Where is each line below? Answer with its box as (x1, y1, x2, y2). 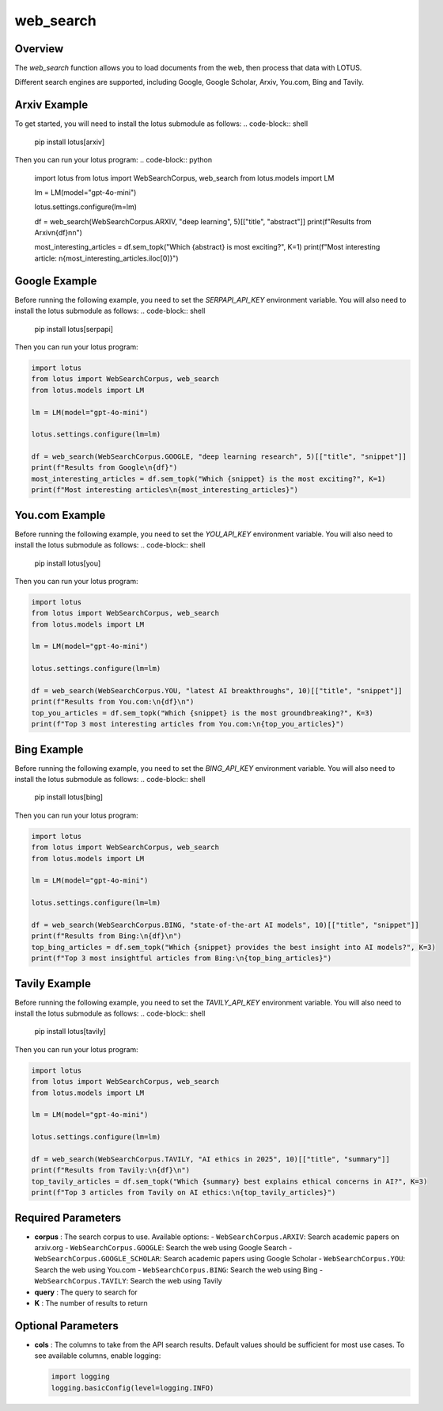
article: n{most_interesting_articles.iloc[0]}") (34, 254, 179, 263)
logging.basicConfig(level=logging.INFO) (51, 1383, 214, 1392)
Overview (14, 42, 64, 55)
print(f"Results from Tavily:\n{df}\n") (31, 1165, 190, 1175)
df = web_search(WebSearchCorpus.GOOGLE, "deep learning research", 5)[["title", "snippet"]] (31, 452, 407, 461)
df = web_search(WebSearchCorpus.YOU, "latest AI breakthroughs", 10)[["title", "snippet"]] (31, 686, 403, 696)
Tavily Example (14, 977, 91, 990)
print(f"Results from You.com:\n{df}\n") (31, 697, 195, 707)
